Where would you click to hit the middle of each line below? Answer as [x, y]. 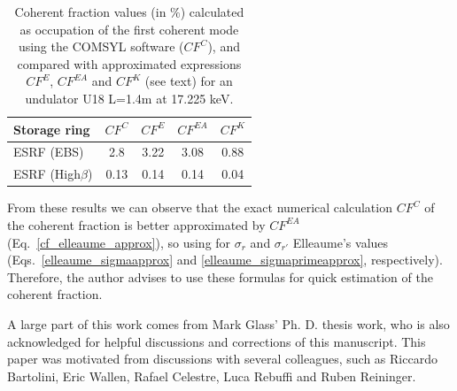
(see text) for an [189, 81]
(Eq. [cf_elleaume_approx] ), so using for [119, 242]
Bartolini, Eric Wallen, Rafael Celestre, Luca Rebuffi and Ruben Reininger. [212, 376]
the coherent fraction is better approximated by [136, 224]
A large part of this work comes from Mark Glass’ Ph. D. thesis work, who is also [228, 323]
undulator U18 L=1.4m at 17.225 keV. [129, 98]
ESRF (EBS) [49, 152]
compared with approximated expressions [129, 63]
